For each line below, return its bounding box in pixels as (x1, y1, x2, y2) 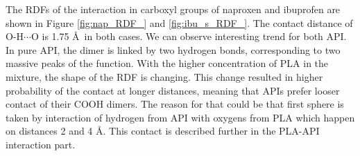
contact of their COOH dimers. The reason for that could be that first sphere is (6, 97, 344, 111)
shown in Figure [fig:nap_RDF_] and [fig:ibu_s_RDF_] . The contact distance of (6, 15, 353, 30)
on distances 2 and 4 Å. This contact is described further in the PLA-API (6, 124, 320, 138)
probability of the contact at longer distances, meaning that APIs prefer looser (6, 83, 340, 97)
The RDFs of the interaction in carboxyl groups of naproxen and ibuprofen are (6, 2, 341, 16)
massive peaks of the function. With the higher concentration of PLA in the (6, 56, 329, 70)
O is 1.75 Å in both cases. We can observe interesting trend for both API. (31, 29, 347, 43)
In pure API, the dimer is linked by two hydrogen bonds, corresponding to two (6, 42, 341, 57)
